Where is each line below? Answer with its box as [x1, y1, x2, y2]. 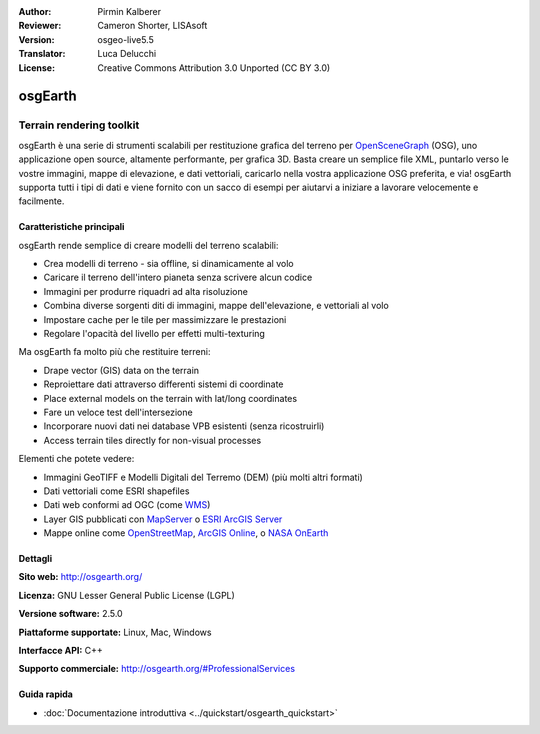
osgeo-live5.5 [97, 33, 154, 45]
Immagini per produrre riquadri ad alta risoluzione [43, 285, 249, 297]
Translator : [18, 48, 66, 60]
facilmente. [18, 195, 65, 207]
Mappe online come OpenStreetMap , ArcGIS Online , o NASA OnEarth [43, 527, 329, 539]
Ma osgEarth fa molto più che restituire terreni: [18, 346, 211, 358]
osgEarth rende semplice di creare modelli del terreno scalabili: [18, 239, 279, 251]
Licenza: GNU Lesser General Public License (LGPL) [18, 589, 235, 601]
